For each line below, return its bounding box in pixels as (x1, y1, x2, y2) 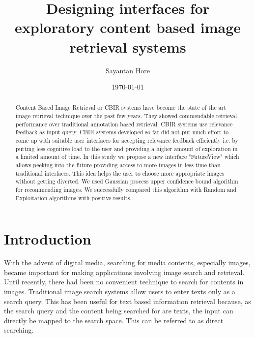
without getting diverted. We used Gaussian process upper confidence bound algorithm (15, 177, 238, 185)
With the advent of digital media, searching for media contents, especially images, (4, 257, 251, 268)
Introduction (4, 229, 91, 249)
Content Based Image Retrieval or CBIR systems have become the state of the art (15, 103, 226, 112)
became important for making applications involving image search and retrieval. (4, 267, 245, 277)
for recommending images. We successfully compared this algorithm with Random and (15, 185, 237, 194)
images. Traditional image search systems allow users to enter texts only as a (4, 286, 235, 297)
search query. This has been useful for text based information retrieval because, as (4, 296, 251, 306)
